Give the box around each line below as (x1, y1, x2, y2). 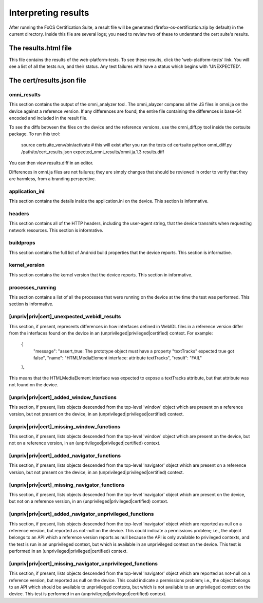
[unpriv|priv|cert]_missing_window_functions (9, 423, 121, 430)
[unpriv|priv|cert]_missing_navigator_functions (9, 481, 125, 488)
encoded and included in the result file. (9, 115, 88, 121)
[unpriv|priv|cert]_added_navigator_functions (9, 452, 121, 459)
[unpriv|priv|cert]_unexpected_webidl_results (9, 313, 121, 320)
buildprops (9, 239, 36, 246)
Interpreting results (9, 7, 90, 18)
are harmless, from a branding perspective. (9, 176, 96, 182)
